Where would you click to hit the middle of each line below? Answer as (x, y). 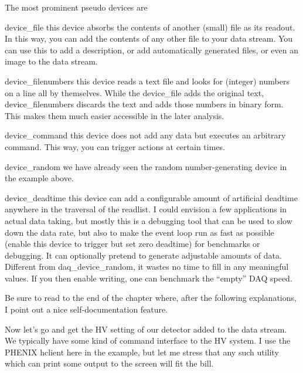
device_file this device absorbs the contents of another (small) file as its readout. (150, 27)
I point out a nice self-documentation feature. (86, 309)
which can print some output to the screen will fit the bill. (109, 363)
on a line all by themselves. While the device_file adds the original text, (135, 92)
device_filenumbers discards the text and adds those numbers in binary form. (144, 104)
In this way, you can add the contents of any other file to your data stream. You (149, 38)
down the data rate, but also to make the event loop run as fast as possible (139, 232)
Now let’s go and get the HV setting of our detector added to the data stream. (146, 329)
